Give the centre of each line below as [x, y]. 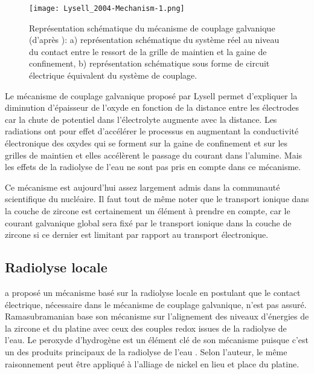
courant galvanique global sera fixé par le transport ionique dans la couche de [148, 222]
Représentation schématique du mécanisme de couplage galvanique [152, 28]
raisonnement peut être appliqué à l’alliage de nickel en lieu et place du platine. [152, 363]
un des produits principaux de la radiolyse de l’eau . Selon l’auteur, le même [146, 351]
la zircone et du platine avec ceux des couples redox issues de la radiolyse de [146, 328]
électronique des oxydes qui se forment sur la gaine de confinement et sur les [146, 143]
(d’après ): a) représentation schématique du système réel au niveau [154, 40]
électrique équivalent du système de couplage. [113, 75]
